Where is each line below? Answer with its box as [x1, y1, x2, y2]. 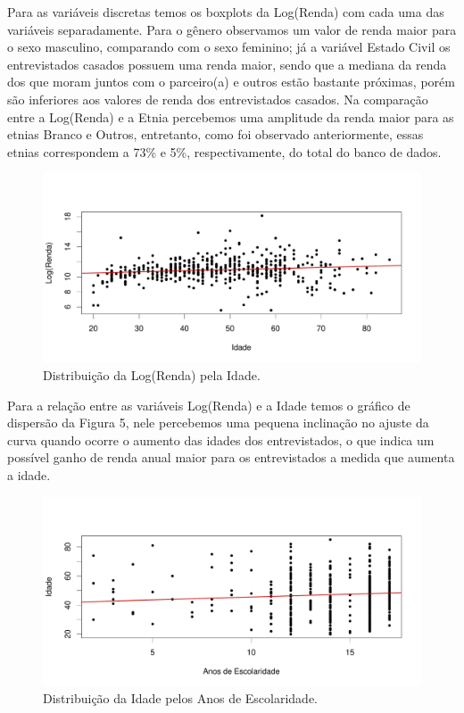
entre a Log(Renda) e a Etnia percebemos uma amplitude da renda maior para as [7, 107, 454, 126]
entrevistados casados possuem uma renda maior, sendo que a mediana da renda [7, 54, 447, 73]
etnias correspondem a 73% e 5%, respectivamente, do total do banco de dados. [7, 142, 442, 161]
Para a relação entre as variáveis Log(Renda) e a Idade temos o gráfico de [7, 395, 410, 414]
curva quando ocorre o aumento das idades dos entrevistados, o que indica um [7, 430, 435, 449]
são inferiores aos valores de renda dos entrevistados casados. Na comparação [7, 89, 428, 108]
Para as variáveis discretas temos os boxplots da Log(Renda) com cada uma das [7, 3, 444, 21]
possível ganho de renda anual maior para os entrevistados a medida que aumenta [7, 448, 455, 467]
